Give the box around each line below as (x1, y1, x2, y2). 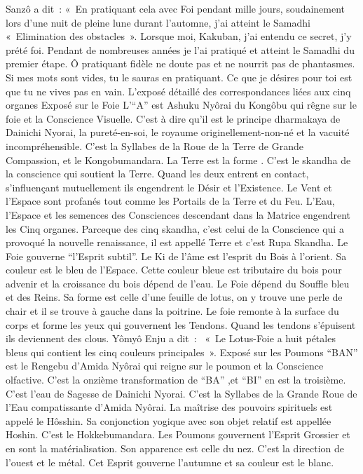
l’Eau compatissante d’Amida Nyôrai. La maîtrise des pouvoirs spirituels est (6, 400, 333, 414)
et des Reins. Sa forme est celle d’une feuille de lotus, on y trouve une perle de (6, 290, 343, 304)
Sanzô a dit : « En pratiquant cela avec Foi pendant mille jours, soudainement (6, 1, 345, 15)
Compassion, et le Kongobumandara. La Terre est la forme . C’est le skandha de (6, 152, 351, 167)
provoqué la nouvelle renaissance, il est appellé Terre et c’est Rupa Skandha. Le (6, 235, 348, 250)
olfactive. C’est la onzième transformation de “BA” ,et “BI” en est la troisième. (6, 372, 346, 387)
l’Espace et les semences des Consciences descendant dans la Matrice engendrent (6, 207, 351, 222)
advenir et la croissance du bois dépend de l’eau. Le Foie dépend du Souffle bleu (6, 276, 350, 290)
